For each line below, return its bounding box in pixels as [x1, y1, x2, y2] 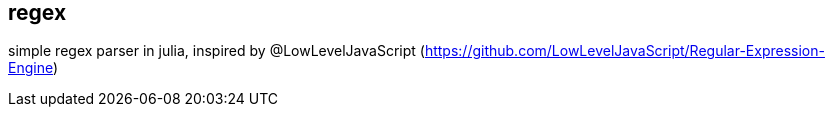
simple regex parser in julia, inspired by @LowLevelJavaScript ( [8, 42, 425, 60]
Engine [8, 59, 53, 77]
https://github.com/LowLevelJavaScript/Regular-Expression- [424, 42, 825, 60]
